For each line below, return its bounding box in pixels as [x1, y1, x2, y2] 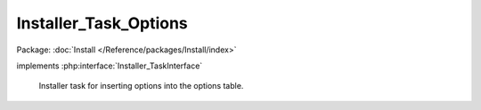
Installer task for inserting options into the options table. [38, 81, 244, 91]
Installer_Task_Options [16, 13, 189, 33]
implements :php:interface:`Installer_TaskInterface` [16, 60, 203, 71]
